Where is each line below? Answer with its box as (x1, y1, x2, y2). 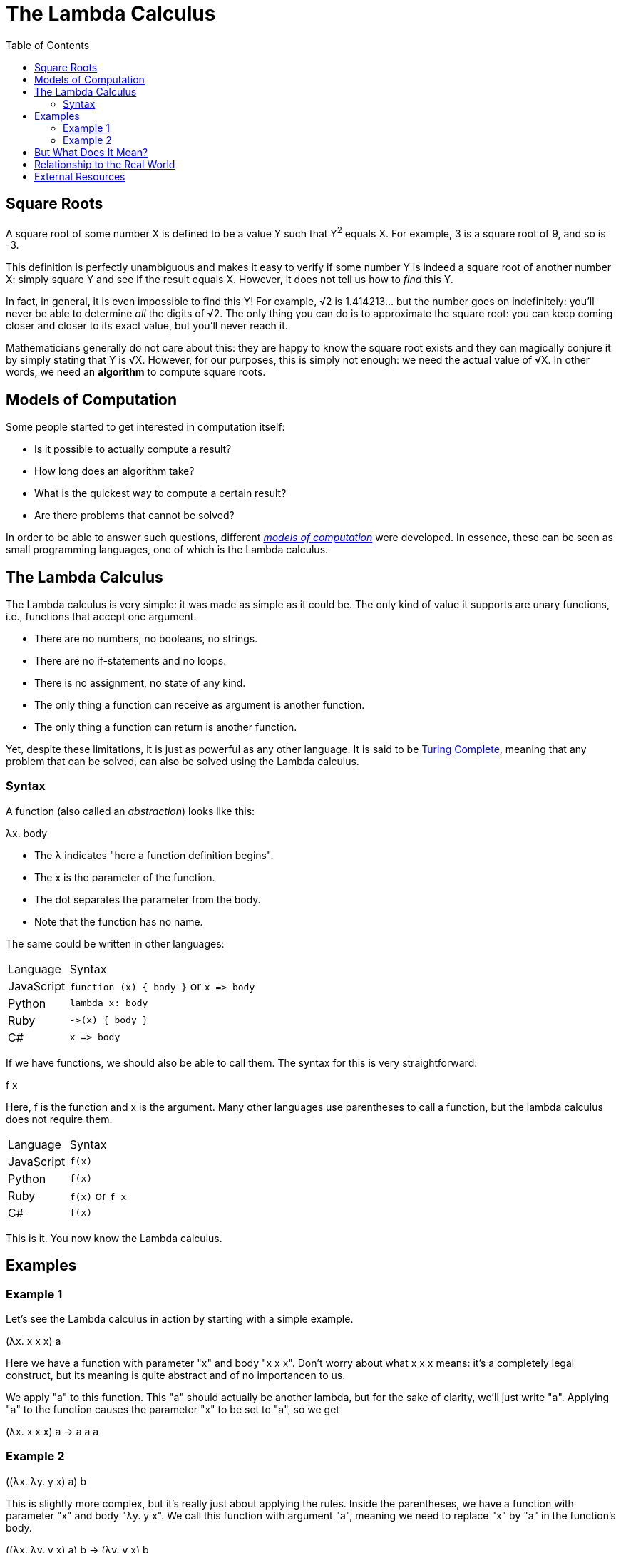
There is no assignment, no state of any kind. (34, 676, 246, 689)
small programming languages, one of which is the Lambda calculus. (6, 543, 329, 556)
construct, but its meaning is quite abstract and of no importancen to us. (6, 1368, 346, 1381)
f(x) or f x (69, 1188, 127, 1203)
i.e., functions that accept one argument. (6, 610, 197, 622)
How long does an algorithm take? (34, 465, 195, 478)
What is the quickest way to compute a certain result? (34, 487, 287, 500)
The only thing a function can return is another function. (34, 720, 297, 733)
